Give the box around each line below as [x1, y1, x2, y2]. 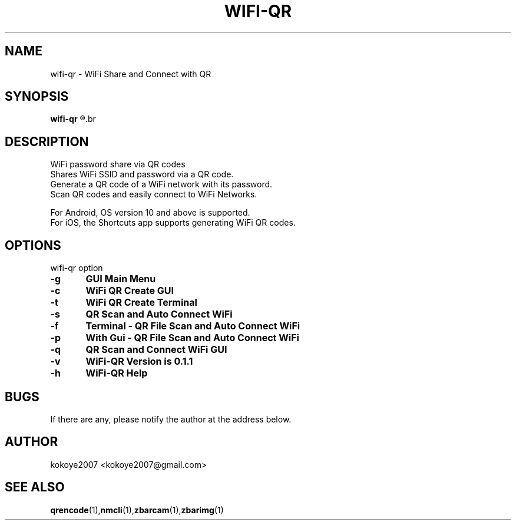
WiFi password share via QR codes [50, 159, 186, 170]
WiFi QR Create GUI [85, 285, 174, 297]
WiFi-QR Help [85, 367, 148, 379]
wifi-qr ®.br [50, 114, 96, 124]
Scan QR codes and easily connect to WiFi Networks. [50, 189, 257, 200]
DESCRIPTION [5, 134, 89, 149]
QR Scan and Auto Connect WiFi [85, 308, 233, 321]
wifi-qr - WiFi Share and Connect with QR [50, 68, 211, 79]
